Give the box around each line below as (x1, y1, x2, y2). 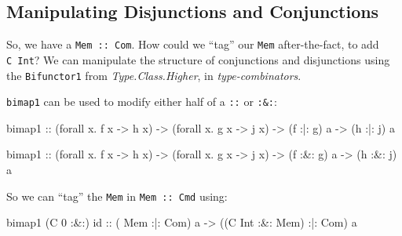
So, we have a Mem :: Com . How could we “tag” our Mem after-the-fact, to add (6, 36, 379, 53)
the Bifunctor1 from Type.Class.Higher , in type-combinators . (6, 67, 301, 83)
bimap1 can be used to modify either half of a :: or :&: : (6, 93, 277, 110)
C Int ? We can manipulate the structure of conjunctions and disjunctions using (6, 51, 390, 67)
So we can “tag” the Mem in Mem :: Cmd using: (6, 187, 228, 204)
